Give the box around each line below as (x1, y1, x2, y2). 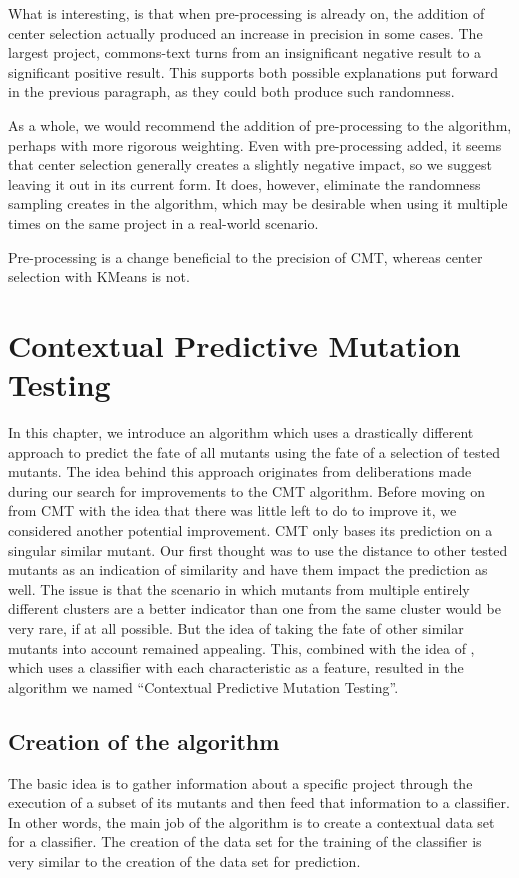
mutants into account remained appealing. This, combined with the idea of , (8, 637, 475, 658)
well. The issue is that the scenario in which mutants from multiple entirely (8, 578, 470, 599)
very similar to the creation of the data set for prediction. (8, 850, 361, 871)
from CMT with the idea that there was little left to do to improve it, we (8, 500, 457, 521)
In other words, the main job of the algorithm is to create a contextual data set (8, 811, 495, 832)
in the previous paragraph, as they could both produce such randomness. (8, 81, 455, 102)
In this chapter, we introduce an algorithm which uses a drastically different (8, 422, 474, 443)
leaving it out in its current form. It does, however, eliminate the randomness (8, 173, 481, 194)
